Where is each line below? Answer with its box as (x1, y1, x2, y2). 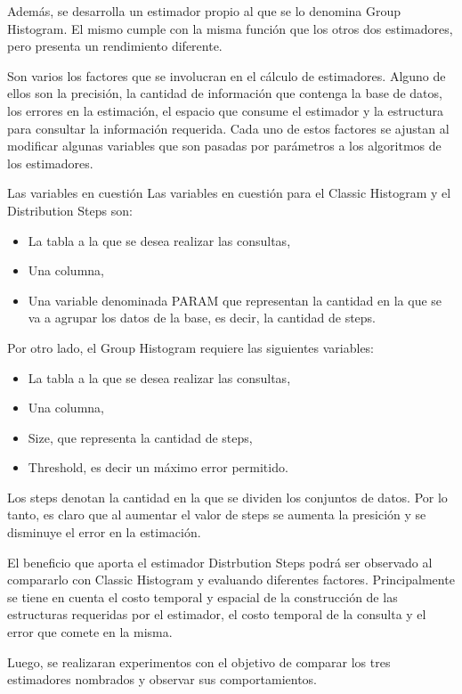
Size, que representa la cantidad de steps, (28, 428, 253, 446)
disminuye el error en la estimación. (7, 523, 201, 542)
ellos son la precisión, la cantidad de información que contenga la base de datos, (7, 84, 442, 102)
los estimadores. (7, 153, 93, 172)
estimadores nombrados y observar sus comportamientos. (7, 670, 317, 689)
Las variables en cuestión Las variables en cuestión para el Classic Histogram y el (7, 184, 451, 202)
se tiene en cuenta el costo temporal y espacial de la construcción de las (7, 587, 398, 606)
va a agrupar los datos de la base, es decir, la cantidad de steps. (28, 308, 377, 327)
